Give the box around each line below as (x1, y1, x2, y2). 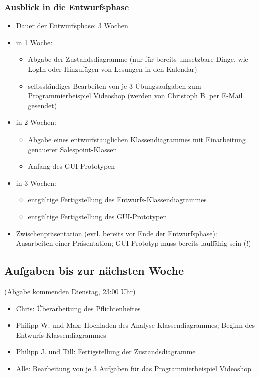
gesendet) (28, 100, 57, 110)
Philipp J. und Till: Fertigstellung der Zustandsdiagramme (16, 346, 196, 357)
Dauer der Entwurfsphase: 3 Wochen (16, 20, 128, 31)
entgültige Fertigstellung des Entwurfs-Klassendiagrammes (28, 194, 207, 205)
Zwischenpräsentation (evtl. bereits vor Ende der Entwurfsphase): (16, 228, 217, 238)
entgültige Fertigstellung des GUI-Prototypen (28, 211, 167, 221)
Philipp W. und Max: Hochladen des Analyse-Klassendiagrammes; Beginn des (16, 320, 255, 330)
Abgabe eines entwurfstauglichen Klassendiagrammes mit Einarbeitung (28, 134, 246, 144)
